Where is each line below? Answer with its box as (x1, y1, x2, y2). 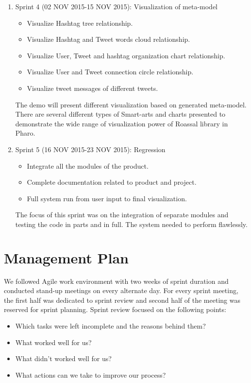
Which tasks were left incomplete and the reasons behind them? (15, 321, 206, 331)
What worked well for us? (15, 337, 92, 347)
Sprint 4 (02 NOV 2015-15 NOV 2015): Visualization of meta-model (15, 1, 218, 11)
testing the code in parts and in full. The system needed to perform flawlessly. (15, 219, 248, 229)
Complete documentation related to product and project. (27, 177, 197, 187)
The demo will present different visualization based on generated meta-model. (15, 99, 247, 109)
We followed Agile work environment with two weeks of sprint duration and (4, 276, 229, 286)
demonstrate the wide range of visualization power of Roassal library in (15, 118, 228, 128)
